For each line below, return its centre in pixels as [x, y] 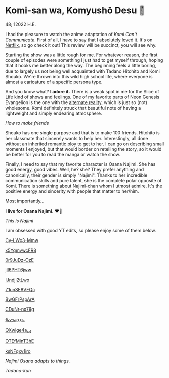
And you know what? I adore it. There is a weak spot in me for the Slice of [82, 91]
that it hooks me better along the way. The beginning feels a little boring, [81, 65]
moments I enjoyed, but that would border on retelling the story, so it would [83, 149]
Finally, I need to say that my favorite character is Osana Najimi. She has [80, 164]
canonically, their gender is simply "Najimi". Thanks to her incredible [76, 175]
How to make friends [27, 123]
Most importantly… [25, 201]
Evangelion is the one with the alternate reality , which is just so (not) [76, 102]
